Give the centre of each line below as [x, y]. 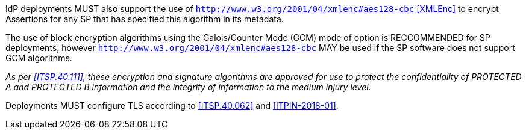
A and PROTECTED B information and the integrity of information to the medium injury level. [188, 87]
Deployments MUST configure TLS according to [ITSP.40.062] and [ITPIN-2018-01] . [172, 105]
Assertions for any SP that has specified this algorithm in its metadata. [145, 19]
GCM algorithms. [39, 58]
